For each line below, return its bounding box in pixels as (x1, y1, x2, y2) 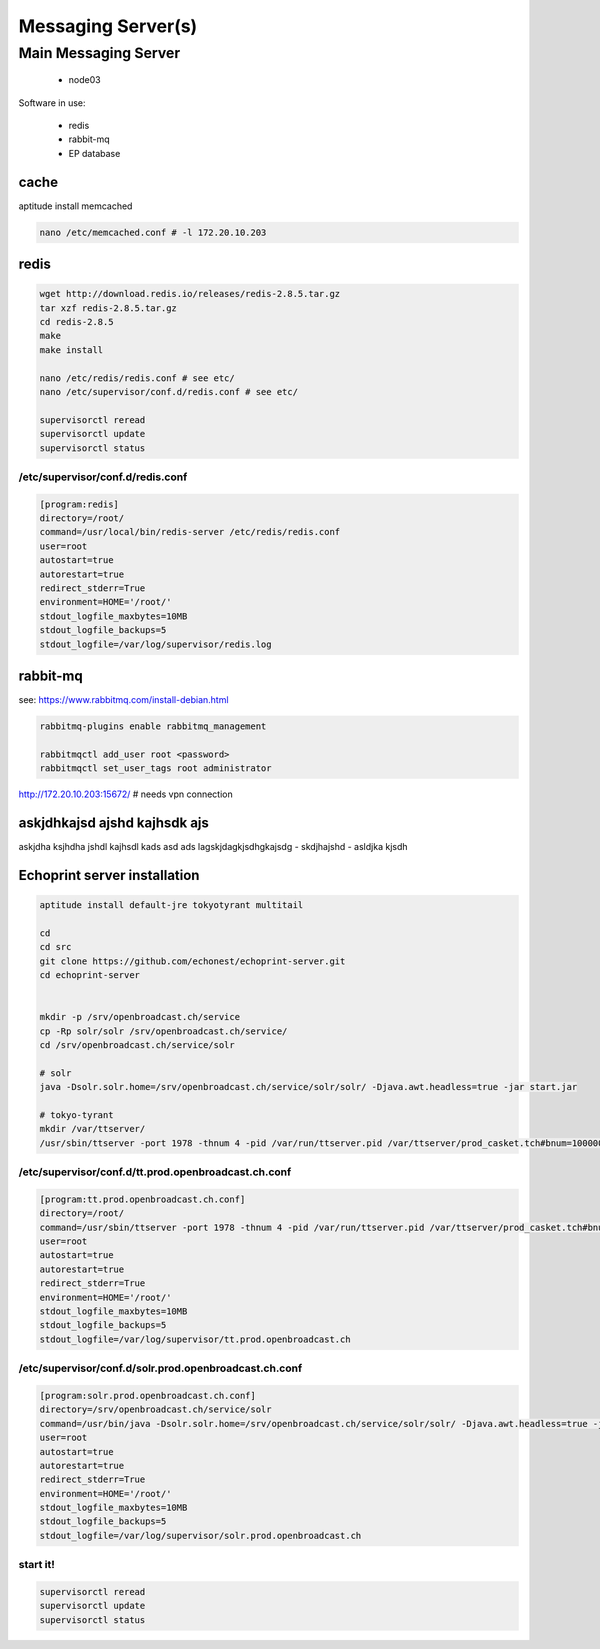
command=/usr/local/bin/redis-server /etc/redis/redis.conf (39, 526, 341, 538)
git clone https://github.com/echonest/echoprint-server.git (39, 955, 346, 967)
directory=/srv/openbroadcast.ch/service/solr (39, 1404, 272, 1415)
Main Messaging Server (18, 44, 180, 62)
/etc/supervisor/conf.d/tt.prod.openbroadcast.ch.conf (18, 1165, 292, 1179)
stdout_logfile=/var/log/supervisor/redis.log (39, 638, 272, 650)
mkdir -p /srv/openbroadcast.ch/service (39, 1011, 240, 1023)
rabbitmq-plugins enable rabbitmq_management (39, 721, 267, 732)
